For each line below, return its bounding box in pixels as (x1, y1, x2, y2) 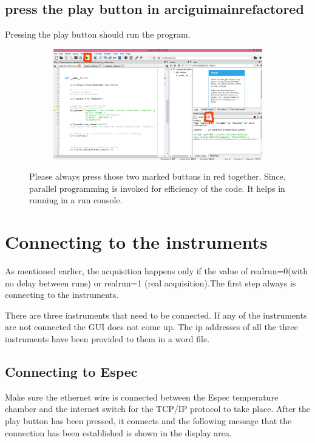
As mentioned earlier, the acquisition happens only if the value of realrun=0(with (5, 265, 308, 277)
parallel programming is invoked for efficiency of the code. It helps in (29, 181, 285, 194)
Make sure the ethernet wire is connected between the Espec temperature (5, 390, 279, 403)
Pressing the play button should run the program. (5, 28, 191, 41)
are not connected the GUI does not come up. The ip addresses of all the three (5, 320, 298, 333)
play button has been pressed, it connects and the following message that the (5, 414, 292, 427)
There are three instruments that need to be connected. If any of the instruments (5, 308, 307, 321)
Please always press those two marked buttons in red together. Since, (29, 170, 286, 183)
